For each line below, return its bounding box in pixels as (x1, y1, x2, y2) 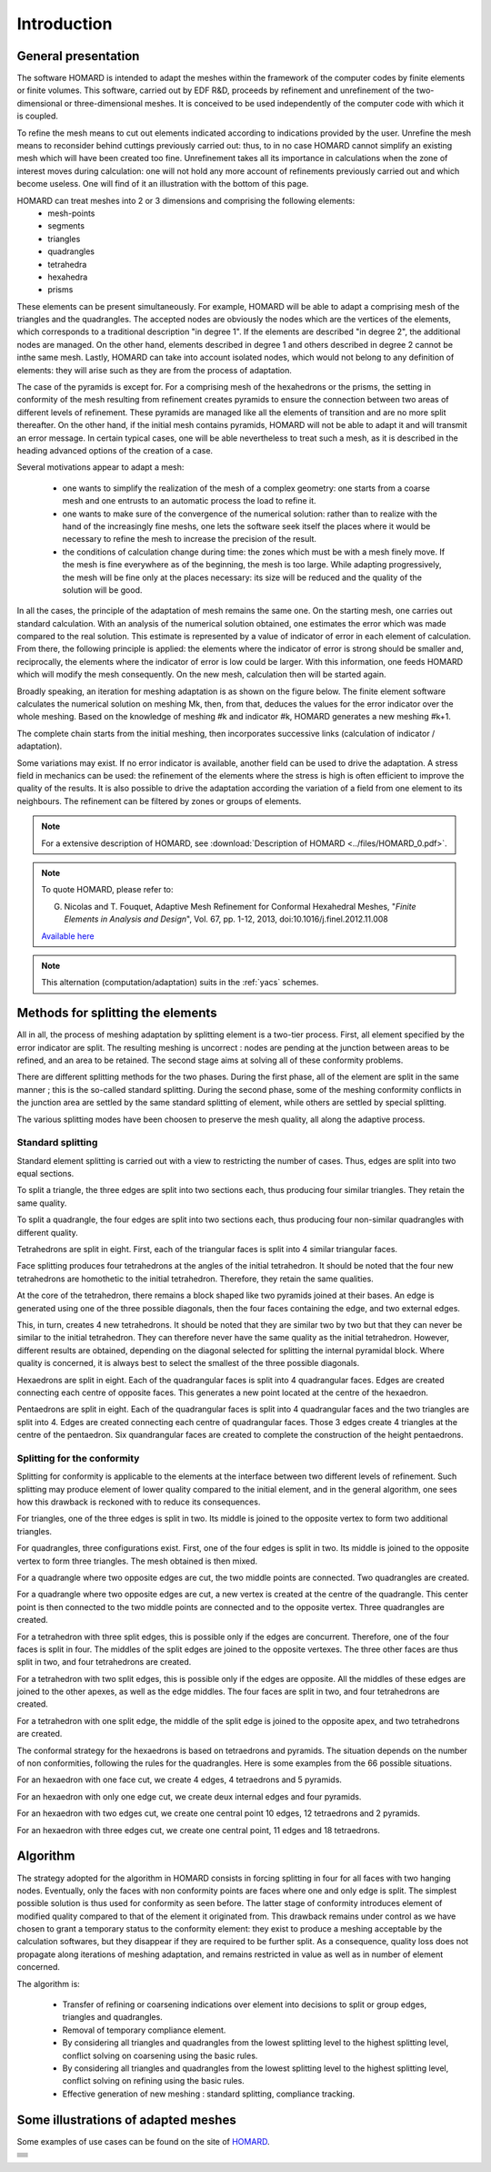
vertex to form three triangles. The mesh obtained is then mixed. (16, 1555, 258, 1566)
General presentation (16, 48, 140, 64)
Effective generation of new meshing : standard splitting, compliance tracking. (62, 2088, 356, 2099)
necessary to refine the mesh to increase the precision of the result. (62, 534, 317, 545)
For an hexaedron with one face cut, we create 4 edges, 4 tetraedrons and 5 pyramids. (16, 1774, 343, 1785)
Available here (41, 930, 95, 942)
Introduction (16, 14, 113, 34)
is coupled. (16, 110, 59, 122)
